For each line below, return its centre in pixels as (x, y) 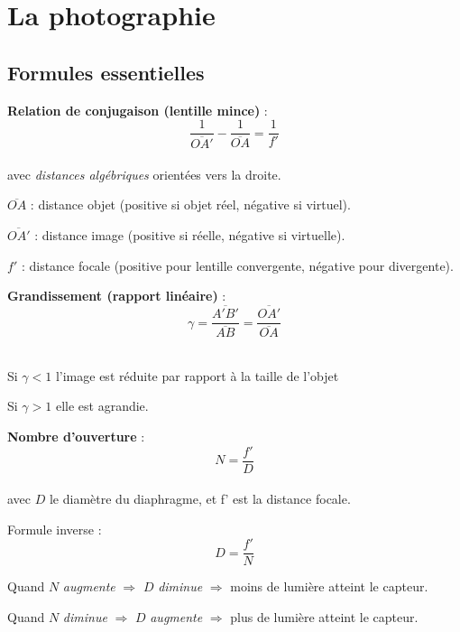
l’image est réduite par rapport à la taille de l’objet (197, 375)
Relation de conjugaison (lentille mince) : (138, 110)
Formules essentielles (106, 72)
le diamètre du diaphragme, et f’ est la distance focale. (200, 499)
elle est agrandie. (102, 406)
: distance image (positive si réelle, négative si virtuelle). (190, 235)
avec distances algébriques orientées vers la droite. (144, 174)
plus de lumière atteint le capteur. (324, 617)
